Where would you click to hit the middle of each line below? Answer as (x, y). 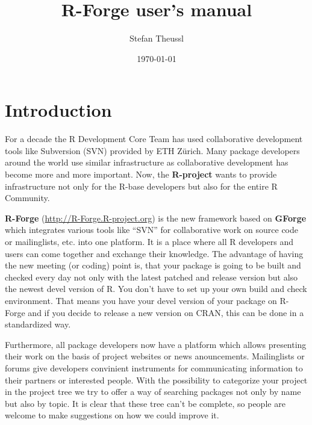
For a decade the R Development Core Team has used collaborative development (154, 139)
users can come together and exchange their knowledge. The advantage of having (154, 253)
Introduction (58, 110)
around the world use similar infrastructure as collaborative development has (147, 162)
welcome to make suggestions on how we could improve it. (112, 415)
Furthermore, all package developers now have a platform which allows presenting (156, 344)
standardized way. (38, 324)
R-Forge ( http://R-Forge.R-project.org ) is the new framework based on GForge (156, 218)
